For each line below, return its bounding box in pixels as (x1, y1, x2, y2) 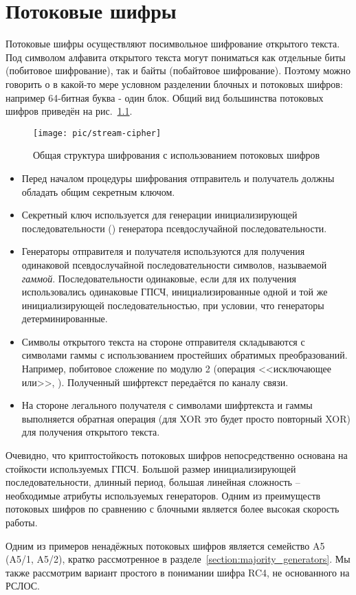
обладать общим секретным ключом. (21, 184, 175, 199)
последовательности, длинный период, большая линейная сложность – (5, 475, 300, 489)
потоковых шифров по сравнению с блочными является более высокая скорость (5, 502, 340, 516)
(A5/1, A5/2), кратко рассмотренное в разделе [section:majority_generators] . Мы (5, 552, 351, 566)
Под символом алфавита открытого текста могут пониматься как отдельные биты (5, 49, 346, 64)
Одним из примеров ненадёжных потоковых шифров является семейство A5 (5, 538, 325, 552)
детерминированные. (21, 311, 108, 326)
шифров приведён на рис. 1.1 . (5, 104, 133, 118)
